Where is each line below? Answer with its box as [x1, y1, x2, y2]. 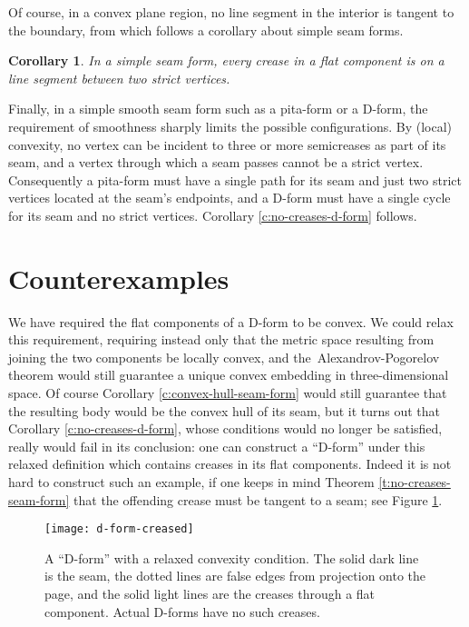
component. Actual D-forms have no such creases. [44, 602, 320, 621]
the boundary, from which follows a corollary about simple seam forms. [8, 20, 404, 39]
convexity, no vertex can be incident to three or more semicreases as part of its [8, 134, 446, 154]
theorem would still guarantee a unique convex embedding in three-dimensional [8, 365, 449, 384]
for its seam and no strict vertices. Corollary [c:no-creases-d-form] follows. [8, 205, 417, 224]
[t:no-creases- [378, 473, 451, 491]
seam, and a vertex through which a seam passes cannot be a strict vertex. [8, 153, 424, 172]
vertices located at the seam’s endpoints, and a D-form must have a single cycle [8, 188, 451, 207]
